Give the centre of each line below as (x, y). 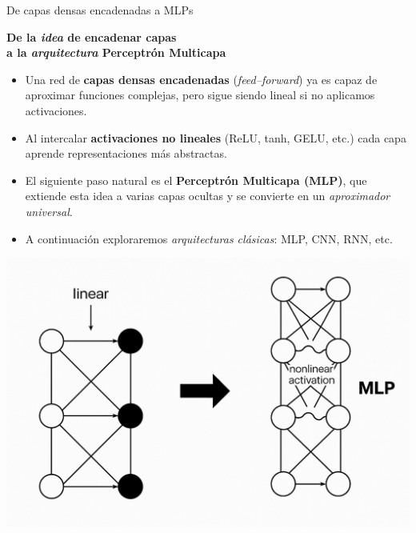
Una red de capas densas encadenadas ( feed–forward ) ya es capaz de (201, 79)
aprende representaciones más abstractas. (126, 153)
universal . (49, 211)
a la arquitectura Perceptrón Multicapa (116, 52)
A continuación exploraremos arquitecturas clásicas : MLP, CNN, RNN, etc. (209, 238)
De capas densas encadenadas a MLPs (100, 10)
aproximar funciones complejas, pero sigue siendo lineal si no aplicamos (200, 95)
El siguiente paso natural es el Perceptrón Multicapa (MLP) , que (196, 180)
